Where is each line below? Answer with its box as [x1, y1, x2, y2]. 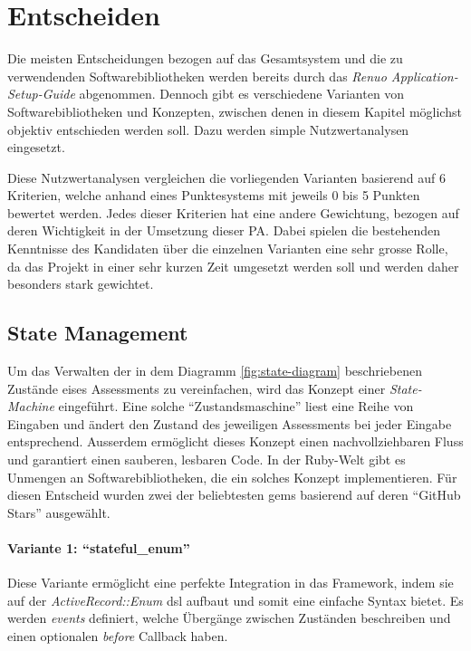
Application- [390, 66, 458, 85]
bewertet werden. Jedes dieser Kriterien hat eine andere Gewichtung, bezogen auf [7, 203, 459, 222]
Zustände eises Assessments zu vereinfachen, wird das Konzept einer [7, 378, 386, 397]
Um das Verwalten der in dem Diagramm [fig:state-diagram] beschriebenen [7, 361, 422, 380]
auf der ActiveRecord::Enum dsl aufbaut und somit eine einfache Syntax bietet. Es [7, 590, 464, 609]
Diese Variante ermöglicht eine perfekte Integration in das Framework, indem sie [7, 573, 454, 592]
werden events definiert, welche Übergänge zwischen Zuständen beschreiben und [7, 608, 451, 627]
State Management [7, 319, 188, 347]
